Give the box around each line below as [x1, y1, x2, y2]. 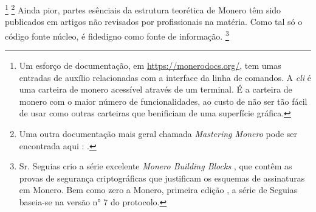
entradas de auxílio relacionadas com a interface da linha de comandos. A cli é [19, 71, 311, 83]
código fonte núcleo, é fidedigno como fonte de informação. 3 [5, 27, 229, 42]
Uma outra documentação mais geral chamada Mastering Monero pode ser [19, 127, 298, 140]
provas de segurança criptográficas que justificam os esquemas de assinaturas [19, 171, 305, 184]
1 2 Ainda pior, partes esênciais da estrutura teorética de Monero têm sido [5, 2, 281, 16]
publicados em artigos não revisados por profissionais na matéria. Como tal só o [5, 15, 303, 28]
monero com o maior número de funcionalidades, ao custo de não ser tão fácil [19, 94, 307, 107]
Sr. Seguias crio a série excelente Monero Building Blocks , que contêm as [19, 160, 292, 172]
